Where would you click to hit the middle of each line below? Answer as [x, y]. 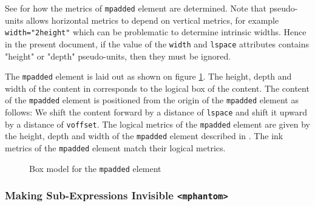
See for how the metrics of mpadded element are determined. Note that [136, 8]
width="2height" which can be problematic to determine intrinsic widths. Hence [156, 32]
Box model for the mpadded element [95, 168]
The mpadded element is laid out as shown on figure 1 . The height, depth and [148, 76]
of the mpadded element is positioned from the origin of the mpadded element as [152, 100]
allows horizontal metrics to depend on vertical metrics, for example [153, 20]
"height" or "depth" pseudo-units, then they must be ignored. [118, 56]
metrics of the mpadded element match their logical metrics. [115, 148]
